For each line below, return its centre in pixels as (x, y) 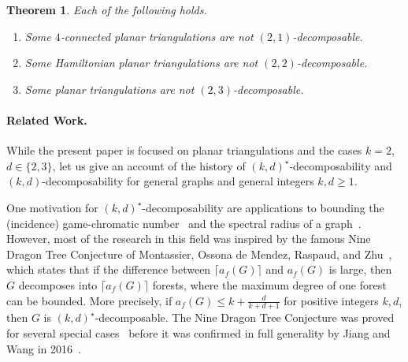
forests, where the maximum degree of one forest (269, 284)
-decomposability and (341, 165)
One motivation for (52, 207)
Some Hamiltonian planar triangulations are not (141, 63)
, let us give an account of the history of (149, 165)
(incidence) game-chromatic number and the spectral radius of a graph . (184, 223)
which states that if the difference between (109, 269)
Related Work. (47, 119)
